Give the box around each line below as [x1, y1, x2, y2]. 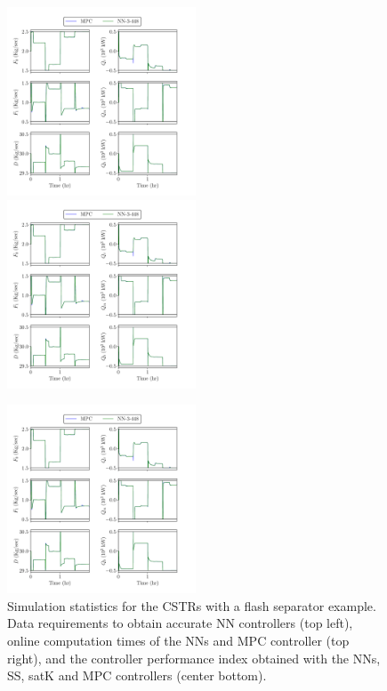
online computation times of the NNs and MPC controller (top [7, 631, 350, 649]
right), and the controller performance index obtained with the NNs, [7, 648, 381, 667]
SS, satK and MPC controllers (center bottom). [7, 666, 267, 685]
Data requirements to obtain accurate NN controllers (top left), [7, 614, 353, 632]
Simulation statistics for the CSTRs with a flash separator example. [7, 596, 376, 615]
